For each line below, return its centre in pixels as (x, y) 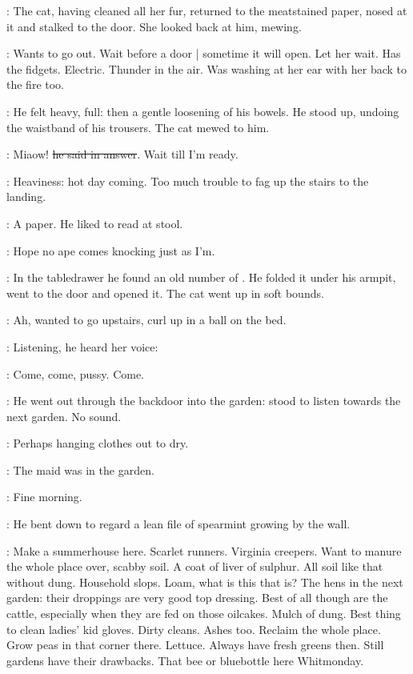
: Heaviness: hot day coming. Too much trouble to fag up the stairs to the (188, 181)
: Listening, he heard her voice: (82, 346)
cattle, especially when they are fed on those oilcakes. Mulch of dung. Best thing (204, 614)
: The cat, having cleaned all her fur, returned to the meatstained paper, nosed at (207, 10)
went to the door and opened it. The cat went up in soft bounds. (165, 293)
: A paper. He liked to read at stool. (95, 223)
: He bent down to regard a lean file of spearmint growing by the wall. (178, 524)
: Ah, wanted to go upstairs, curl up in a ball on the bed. (146, 320)
